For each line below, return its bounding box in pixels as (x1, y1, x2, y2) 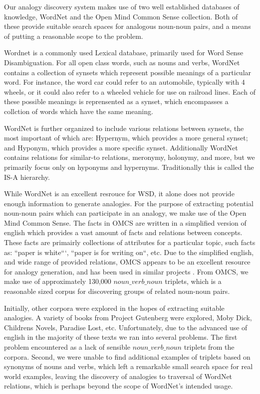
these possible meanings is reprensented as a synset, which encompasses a (4, 96, 229, 107)
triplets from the (184, 342, 235, 352)
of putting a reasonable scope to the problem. (4, 30, 143, 41)
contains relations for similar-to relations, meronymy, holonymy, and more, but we (4, 152, 255, 162)
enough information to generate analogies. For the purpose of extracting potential (4, 198, 254, 208)
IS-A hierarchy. (4, 171, 50, 182)
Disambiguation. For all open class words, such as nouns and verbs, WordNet (4, 57, 240, 67)
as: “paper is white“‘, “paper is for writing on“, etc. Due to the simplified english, (4, 247, 254, 257)
